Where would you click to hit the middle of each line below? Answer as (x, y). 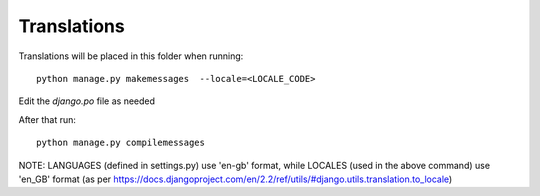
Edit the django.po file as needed (86, 101)
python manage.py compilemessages (120, 143)
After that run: (47, 119)
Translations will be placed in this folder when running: (131, 56)
